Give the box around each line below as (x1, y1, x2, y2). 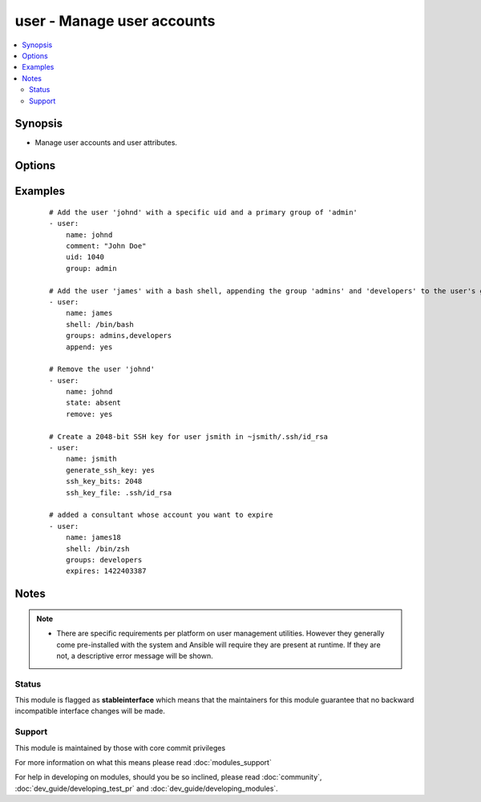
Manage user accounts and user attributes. (34, 138, 178, 147)
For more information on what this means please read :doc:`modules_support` (14, 757, 272, 767)
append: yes (65, 342, 113, 352)
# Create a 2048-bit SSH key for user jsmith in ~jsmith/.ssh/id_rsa (49, 432, 329, 441)
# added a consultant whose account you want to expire (49, 510, 273, 520)
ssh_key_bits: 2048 (65, 477, 143, 486)
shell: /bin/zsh (65, 544, 130, 553)
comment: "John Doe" (65, 241, 147, 250)
